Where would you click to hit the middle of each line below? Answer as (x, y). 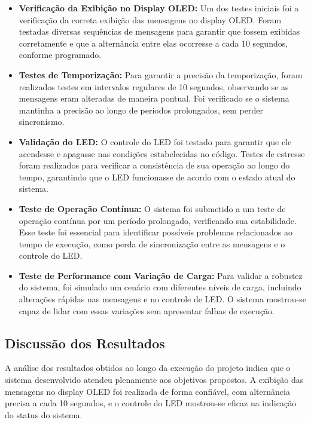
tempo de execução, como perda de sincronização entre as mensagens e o (152, 243)
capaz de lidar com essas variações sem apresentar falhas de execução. (147, 310)
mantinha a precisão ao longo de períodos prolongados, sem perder (141, 110)
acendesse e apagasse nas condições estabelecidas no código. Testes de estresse (162, 153)
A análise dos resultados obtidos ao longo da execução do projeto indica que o (148, 368)
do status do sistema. (44, 414)
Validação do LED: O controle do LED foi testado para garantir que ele (155, 141)
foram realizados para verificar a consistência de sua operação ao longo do (154, 165)
